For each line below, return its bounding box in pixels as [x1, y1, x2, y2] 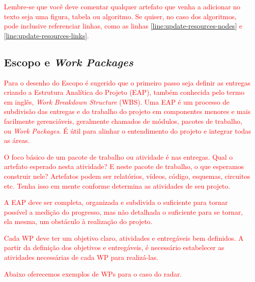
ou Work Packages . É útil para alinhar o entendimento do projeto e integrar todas [4, 125, 252, 136]
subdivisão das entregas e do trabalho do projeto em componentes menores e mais [4, 106, 251, 116]
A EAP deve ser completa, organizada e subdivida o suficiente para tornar [4, 197, 228, 207]
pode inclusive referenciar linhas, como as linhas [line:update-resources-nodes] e [4, 21, 242, 31]
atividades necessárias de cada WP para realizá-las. [4, 252, 159, 262]
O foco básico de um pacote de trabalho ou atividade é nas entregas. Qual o [4, 151, 233, 162]
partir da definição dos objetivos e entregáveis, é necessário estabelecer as [4, 242, 225, 253]
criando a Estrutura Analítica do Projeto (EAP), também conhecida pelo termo [4, 87, 245, 97]
